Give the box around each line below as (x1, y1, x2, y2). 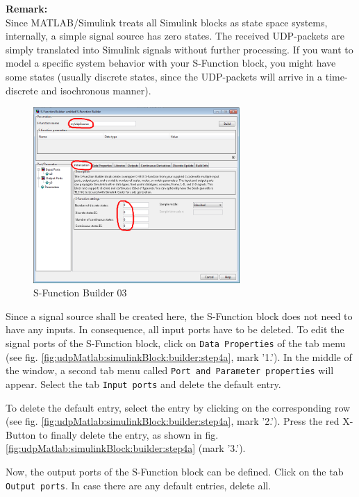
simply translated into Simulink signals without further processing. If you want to (6, 42, 353, 56)
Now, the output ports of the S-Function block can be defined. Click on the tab (6, 464, 344, 478)
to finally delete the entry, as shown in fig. (39, 427, 219, 441)
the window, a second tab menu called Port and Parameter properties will (6, 363, 334, 378)
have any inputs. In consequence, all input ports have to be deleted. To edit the (6, 322, 344, 337)
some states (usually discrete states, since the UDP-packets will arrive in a (6, 69, 323, 83)
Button (6, 427, 36, 441)
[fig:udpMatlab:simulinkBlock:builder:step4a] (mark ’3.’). (6, 441, 246, 455)
